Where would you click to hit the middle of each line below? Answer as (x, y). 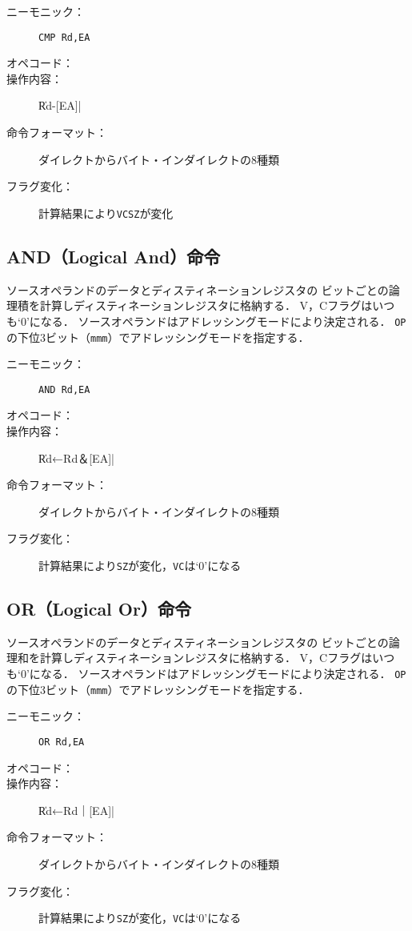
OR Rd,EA (62, 742)
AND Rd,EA (64, 389)
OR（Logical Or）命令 (99, 609)
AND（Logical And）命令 (114, 256)
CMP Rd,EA (64, 37)
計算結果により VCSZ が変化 (106, 213)
